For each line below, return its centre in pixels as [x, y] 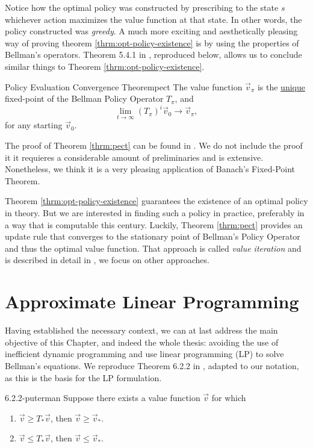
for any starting [34, 125]
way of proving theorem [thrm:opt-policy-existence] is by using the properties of [152, 42]
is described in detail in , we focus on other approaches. [107, 260]
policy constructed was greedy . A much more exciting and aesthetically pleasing [151, 31]
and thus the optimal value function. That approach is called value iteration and [153, 248]
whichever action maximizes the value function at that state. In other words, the [153, 19]
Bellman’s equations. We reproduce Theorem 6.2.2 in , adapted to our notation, [152, 365]
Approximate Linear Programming [152, 301]
